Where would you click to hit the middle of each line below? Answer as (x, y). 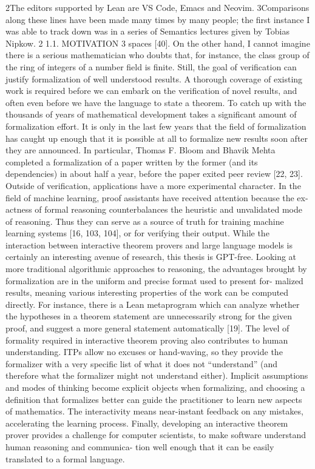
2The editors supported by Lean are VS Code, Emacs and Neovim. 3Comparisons (157, 7)
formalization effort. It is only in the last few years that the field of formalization (156, 126)
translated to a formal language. (65, 458)
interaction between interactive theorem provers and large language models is (149, 244)
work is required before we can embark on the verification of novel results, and (151, 91)
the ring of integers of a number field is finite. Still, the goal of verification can (151, 66)
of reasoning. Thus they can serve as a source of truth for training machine (145, 221)
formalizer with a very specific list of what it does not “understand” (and (142, 363)
